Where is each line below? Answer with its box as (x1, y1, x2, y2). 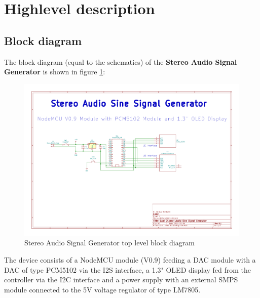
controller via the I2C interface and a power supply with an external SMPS (4, 274, 238, 285)
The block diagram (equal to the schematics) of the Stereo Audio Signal (4, 56, 237, 67)
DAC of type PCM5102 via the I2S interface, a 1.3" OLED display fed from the (4, 264, 251, 275)
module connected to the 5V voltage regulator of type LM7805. (4, 284, 201, 294)
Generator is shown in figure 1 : (4, 66, 105, 77)
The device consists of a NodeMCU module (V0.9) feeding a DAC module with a (4, 254, 256, 265)
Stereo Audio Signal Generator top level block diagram (24, 237, 195, 248)
